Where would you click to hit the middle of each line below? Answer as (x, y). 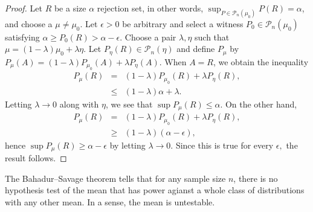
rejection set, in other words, (150, 8)
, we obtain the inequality (261, 61)
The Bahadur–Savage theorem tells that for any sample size (115, 178)
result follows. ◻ (36, 158)
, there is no (256, 178)
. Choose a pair (148, 37)
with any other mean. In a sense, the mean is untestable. (110, 201)
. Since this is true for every (222, 145)
